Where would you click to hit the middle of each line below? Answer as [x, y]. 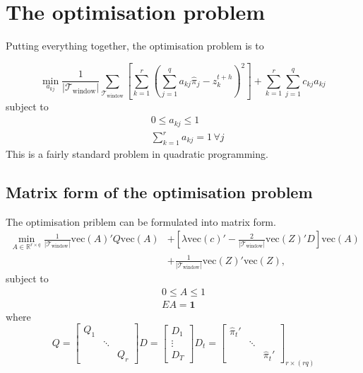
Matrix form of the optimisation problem [159, 191]
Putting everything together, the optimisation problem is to [135, 46]
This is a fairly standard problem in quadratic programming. [137, 153]
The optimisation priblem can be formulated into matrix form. [141, 221]
